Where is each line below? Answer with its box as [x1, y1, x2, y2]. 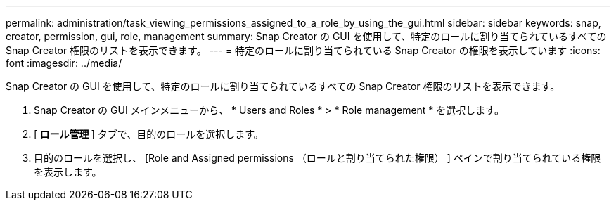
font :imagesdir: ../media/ [6, 57, 122, 69]
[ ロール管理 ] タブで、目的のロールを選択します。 [34, 128, 264, 140]
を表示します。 [34, 166, 102, 178]
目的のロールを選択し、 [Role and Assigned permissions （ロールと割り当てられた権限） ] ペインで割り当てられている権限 [34, 152, 601, 164]
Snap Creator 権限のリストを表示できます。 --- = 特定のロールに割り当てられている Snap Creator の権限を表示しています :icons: [6, 44, 601, 56]
